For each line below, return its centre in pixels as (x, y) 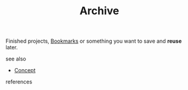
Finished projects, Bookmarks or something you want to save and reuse (94, 41)
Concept (25, 70)
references (19, 82)
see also (16, 59)
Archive (99, 11)
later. (12, 47)
